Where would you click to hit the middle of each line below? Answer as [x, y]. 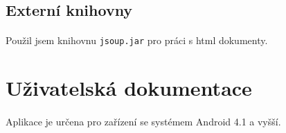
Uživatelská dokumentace [129, 88]
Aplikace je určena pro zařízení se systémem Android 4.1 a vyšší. [143, 121]
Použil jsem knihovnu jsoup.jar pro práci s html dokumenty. [137, 40]
